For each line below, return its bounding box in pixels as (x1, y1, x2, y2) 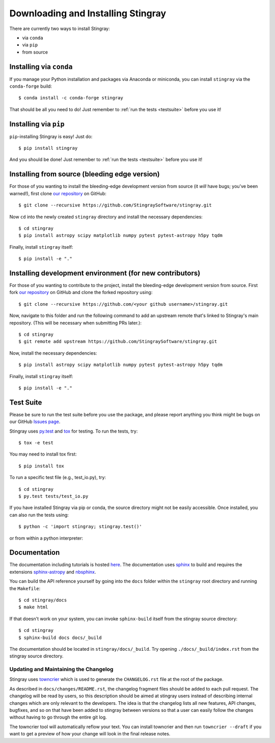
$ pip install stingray (18, 145, 78, 151)
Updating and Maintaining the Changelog (9, 666, 114, 673)
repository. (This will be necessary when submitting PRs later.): (9, 320, 142, 326)
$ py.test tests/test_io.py (18, 493, 89, 499)
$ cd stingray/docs (18, 597, 67, 603)
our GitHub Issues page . (9, 418, 61, 425)
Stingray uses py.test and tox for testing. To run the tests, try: (9, 428, 138, 434)
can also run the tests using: (9, 512, 69, 518)
